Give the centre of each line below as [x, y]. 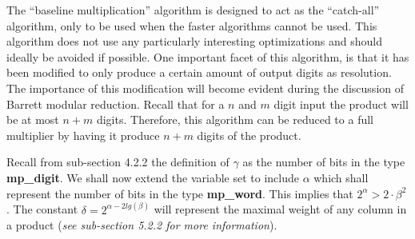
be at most [33, 119]
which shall [341, 177]
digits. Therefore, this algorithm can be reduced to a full [235, 119]
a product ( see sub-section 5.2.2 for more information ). [142, 225]
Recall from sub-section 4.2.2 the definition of [118, 162]
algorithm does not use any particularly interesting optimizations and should [194, 41]
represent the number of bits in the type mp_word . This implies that [180, 193]
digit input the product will [341, 104]
